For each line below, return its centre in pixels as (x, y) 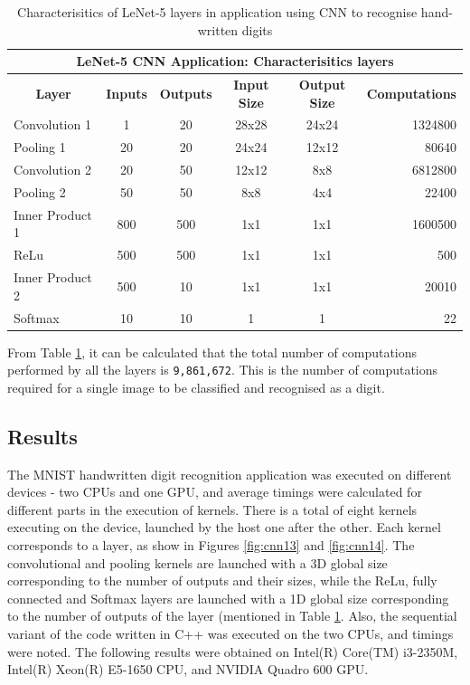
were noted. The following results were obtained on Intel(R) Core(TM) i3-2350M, (233, 651)
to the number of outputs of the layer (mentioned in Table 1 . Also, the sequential (232, 616)
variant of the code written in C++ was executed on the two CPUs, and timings (230, 634)
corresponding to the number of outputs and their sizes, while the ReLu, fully (222, 580)
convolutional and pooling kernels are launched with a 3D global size (197, 562)
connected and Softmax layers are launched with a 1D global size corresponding (228, 598)
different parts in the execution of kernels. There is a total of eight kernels (212, 509)
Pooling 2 (40, 192)
